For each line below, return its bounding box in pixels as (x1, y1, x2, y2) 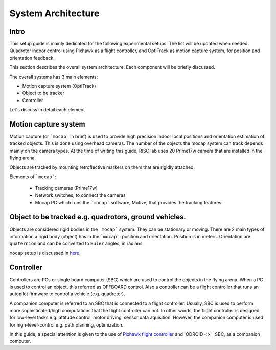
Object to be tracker (22, 90, 65, 96)
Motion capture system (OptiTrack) (22, 83, 97, 89)
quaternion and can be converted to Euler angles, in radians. (9, 240, 144, 246)
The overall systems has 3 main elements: (9, 73, 98, 80)
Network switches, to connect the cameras (35, 192, 126, 198)
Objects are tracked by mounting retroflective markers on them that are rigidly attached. (9, 164, 195, 170)
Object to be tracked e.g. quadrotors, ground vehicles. (9, 213, 186, 221)
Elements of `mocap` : (9, 173, 56, 180)
